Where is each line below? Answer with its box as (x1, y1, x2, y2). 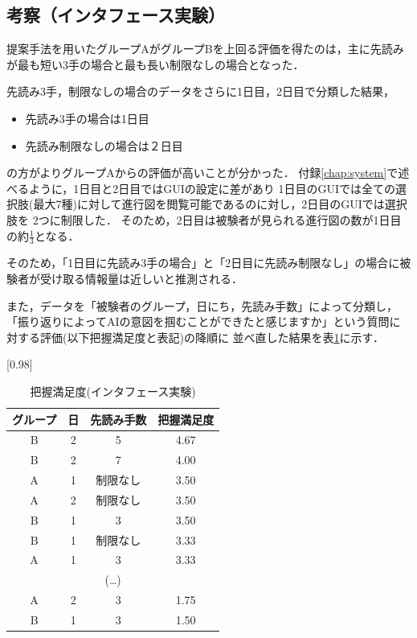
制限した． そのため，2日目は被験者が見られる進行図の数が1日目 (60, 211, 402, 228)
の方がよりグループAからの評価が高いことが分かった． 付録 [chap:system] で (6, 164, 399, 181)
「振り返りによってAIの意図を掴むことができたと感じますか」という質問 (6, 313, 390, 330)
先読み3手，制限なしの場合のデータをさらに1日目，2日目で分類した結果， (6, 83, 395, 100)
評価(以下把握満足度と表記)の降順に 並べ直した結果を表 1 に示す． (39, 328, 385, 345)
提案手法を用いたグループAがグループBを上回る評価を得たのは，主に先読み (6, 40, 404, 57)
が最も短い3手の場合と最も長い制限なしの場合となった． (6, 56, 305, 72)
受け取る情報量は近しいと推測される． (39, 270, 243, 286)
